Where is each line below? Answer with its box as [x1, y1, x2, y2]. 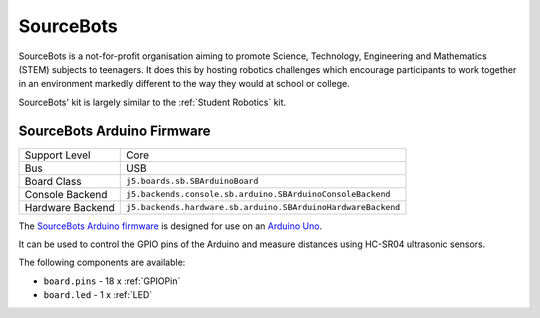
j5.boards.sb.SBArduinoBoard [125, 176, 259, 187]
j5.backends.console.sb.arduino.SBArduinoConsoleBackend [125, 189, 391, 200]
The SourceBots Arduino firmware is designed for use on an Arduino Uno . [18, 220, 323, 232]
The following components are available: [18, 256, 186, 269]
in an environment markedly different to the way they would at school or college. [18, 78, 350, 90]
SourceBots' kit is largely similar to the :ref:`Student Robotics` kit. [18, 96, 287, 108]
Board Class [24, 174, 82, 188]
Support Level [24, 148, 91, 162]
